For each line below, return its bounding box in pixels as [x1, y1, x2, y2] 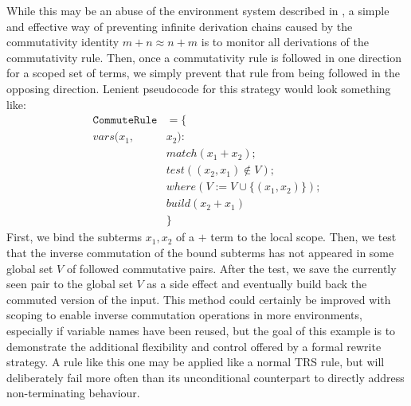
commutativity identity [6, 33, 119, 50]
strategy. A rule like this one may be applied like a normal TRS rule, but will [6, 353, 385, 370]
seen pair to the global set [6, 275, 133, 292]
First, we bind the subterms [6, 228, 143, 245]
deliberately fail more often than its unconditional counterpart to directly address [6, 369, 405, 385]
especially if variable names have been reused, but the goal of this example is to [6, 322, 396, 338]
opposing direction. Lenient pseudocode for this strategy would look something [6, 80, 391, 96]
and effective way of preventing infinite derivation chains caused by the [6, 18, 353, 34]
